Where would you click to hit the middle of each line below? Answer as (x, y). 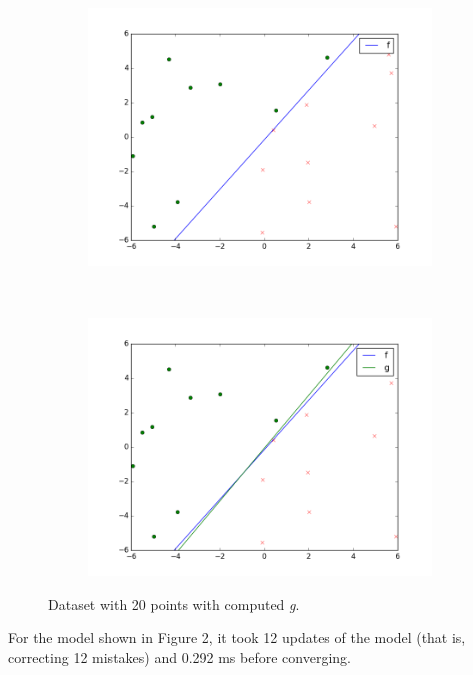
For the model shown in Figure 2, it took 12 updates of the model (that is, (237, 637)
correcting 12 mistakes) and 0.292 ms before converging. (179, 656)
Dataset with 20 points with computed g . (174, 603)
